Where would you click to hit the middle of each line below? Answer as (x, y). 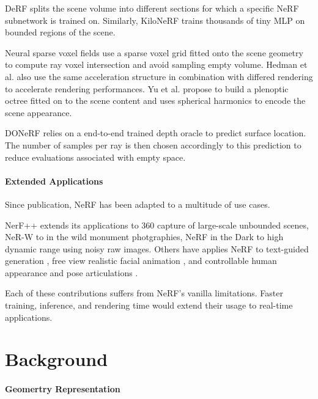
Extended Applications (54, 181)
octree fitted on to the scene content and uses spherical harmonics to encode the (155, 101)
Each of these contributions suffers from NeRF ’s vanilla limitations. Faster (144, 293)
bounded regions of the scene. (60, 32)
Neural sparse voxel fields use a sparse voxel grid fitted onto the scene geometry (154, 52)
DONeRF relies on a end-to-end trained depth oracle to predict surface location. (156, 133)
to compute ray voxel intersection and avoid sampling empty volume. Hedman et (156, 64)
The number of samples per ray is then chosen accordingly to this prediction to (153, 145)
